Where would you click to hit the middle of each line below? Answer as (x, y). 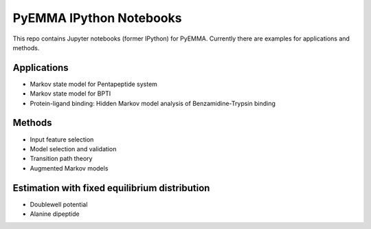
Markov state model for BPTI (70, 94)
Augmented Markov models (69, 168)
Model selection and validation (73, 149)
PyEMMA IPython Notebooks (97, 18)
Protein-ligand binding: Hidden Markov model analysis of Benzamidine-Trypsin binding (153, 103)
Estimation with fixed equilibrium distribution (111, 188)
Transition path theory (61, 159)
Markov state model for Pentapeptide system (94, 84)
